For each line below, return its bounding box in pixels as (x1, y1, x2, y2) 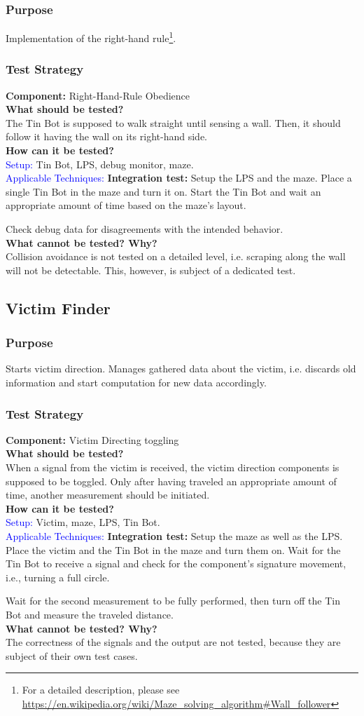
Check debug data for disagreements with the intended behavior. (6, 222, 283, 236)
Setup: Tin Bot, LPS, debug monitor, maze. (6, 156, 194, 171)
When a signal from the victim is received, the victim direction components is (6, 460, 339, 474)
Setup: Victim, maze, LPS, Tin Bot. (6, 515, 160, 529)
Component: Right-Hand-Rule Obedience (6, 88, 190, 102)
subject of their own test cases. (6, 648, 138, 663)
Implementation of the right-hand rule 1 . (6, 29, 176, 45)
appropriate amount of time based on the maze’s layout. (6, 198, 246, 212)
